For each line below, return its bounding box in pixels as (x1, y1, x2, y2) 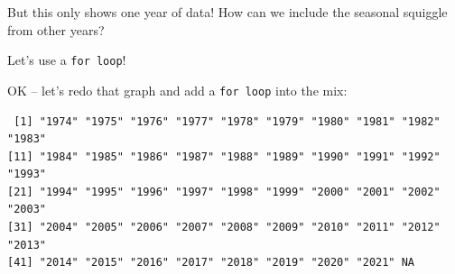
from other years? (7, 20, 105, 39)
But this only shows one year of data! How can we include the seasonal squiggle (7, 3, 448, 21)
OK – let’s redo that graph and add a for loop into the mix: (7, 80, 348, 99)
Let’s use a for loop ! (7, 50, 126, 69)
